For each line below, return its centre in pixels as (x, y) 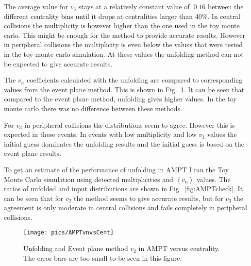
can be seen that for (34, 198)
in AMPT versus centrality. (179, 248)
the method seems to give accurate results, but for (149, 198)
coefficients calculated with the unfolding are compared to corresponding (134, 80)
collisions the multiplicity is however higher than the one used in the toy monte (122, 25)
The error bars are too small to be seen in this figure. (103, 258)
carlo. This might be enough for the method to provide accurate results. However (125, 35)
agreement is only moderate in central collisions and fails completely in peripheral (126, 208)
